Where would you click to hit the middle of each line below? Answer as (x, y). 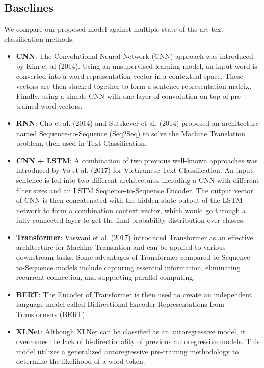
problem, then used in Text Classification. (81, 143)
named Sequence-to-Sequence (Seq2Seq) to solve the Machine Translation (131, 133)
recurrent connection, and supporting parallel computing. (105, 277)
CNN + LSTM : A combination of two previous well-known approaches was (137, 160)
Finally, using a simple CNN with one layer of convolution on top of (122, 96)
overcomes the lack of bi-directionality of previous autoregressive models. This (138, 341)
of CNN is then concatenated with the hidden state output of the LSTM (129, 200)
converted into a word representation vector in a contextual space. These (130, 76)
